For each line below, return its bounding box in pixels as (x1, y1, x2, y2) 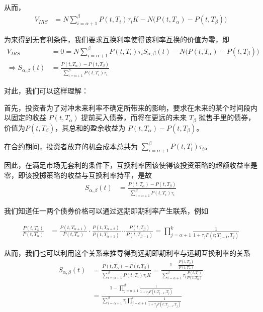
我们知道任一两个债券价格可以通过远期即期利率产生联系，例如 (4, 205, 208, 216)
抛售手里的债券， (199, 112, 255, 123)
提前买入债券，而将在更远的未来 (81, 112, 187, 123)
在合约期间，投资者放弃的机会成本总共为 (4, 141, 138, 151)
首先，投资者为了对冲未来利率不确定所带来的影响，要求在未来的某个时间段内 (4, 102, 257, 113)
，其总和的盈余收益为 (55, 122, 126, 133)
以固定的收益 (4, 112, 46, 123)
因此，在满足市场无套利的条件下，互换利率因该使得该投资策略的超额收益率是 (4, 159, 257, 170)
